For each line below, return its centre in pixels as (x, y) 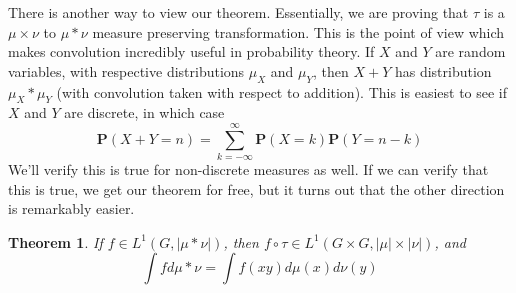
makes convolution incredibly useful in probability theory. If (191, 51)
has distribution (443, 70)
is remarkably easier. (71, 208)
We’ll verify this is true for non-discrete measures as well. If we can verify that (248, 169)
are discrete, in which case (144, 112)
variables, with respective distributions (126, 70)
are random (470, 51)
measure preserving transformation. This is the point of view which (298, 31)
